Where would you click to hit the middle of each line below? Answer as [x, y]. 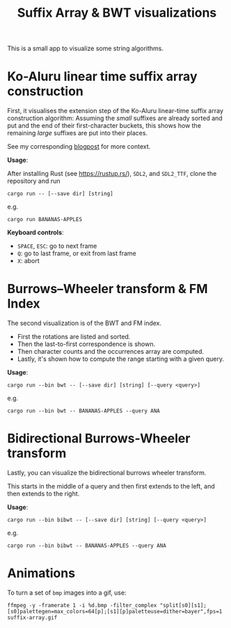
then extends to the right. [43, 494]
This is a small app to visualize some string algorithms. [85, 48]
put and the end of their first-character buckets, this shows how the [104, 126]
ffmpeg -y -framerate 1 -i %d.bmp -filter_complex [82, 605]
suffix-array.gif [32, 618]
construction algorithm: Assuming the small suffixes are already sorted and [115, 118]
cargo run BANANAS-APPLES [45, 220]
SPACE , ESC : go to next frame [57, 246]
